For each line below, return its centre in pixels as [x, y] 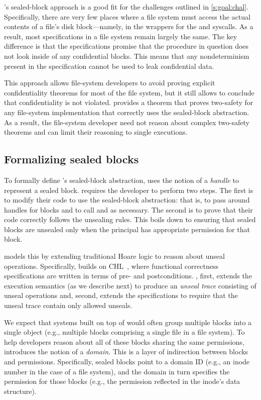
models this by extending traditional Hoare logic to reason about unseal [114, 256]
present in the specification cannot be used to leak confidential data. [109, 66]
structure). [20, 391]
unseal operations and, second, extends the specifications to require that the [121, 295]
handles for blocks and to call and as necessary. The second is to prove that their [128, 209]
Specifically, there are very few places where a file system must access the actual [127, 16]
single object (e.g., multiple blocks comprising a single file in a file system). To [124, 332]
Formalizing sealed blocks [72, 159]
